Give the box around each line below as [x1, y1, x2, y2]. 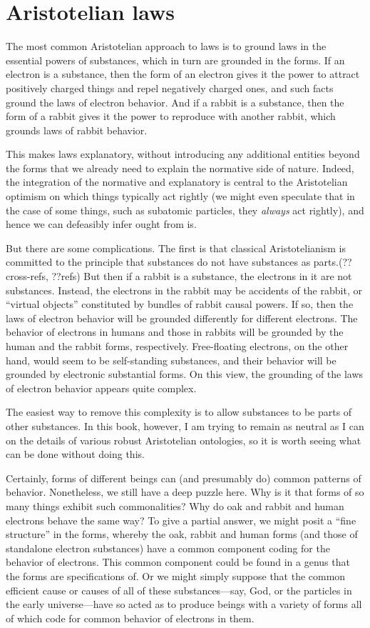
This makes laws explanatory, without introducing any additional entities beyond [6, 146, 360, 161]
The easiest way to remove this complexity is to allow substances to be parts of [6, 404, 352, 419]
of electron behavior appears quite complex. [6, 380, 197, 395]
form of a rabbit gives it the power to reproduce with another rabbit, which [6, 109, 336, 124]
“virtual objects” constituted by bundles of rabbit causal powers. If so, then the [6, 296, 354, 311]
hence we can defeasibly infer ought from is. [6, 216, 197, 231]
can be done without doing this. [6, 447, 145, 462]
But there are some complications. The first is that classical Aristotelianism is [6, 240, 346, 255]
